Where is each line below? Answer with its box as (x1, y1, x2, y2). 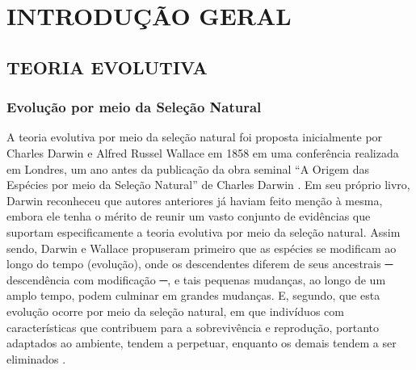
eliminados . (6, 350, 66, 367)
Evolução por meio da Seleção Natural (6, 97, 262, 117)
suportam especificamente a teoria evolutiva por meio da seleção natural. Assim (6, 223, 401, 240)
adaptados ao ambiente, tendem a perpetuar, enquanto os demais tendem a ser (6, 334, 397, 351)
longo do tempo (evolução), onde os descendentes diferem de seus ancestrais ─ (6, 255, 393, 272)
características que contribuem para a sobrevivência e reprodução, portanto (6, 318, 379, 335)
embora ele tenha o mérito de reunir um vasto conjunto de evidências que (6, 208, 371, 225)
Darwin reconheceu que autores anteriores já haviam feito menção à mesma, (6, 191, 383, 208)
